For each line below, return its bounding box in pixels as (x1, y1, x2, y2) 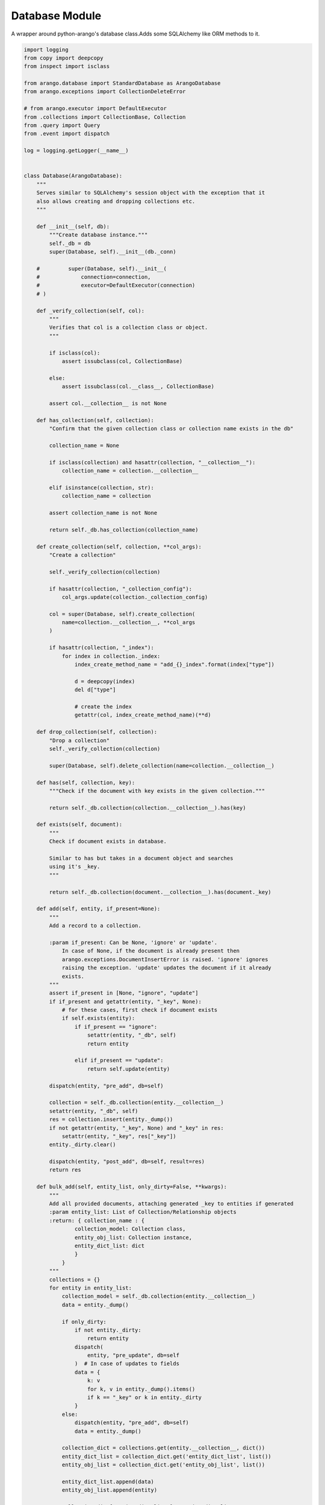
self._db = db (49, 240, 91, 247)
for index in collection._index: (61, 653, 161, 659)
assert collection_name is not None (49, 509, 158, 517)
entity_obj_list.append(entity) (61, 1487, 158, 1494)
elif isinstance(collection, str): (49, 484, 155, 491)
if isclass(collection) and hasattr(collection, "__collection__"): (49, 459, 256, 466)
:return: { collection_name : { (49, 1217, 144, 1224)
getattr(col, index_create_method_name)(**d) (74, 712, 211, 719)
